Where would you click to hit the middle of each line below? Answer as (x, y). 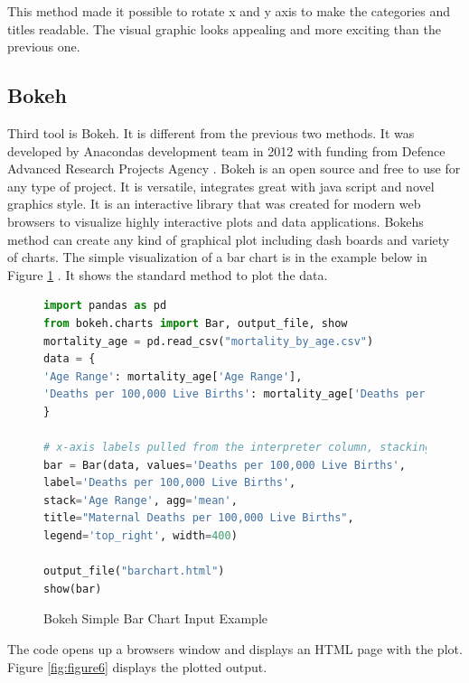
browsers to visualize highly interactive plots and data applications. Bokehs (216, 221)
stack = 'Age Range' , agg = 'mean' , (141, 500)
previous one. (44, 47)
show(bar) (73, 589)
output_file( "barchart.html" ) (134, 571)
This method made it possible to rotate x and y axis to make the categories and (229, 11)
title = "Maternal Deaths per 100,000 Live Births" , (199, 518)
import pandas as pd (105, 306)
